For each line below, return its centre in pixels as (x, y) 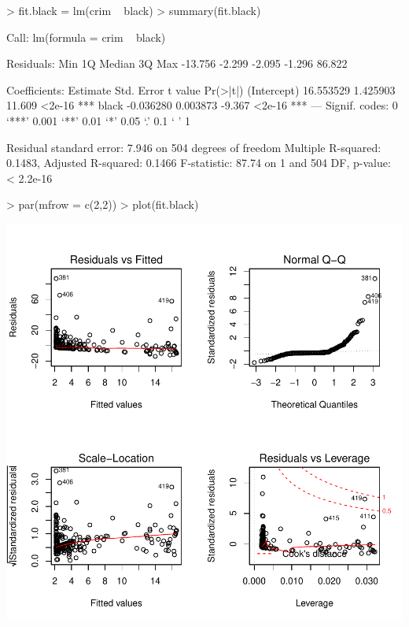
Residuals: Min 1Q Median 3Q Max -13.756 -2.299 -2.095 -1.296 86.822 (177, 63)
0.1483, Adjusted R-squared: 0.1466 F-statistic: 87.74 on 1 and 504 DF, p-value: (199, 163)
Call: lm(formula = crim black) (86, 37)
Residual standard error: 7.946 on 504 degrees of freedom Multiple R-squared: (194, 147)
